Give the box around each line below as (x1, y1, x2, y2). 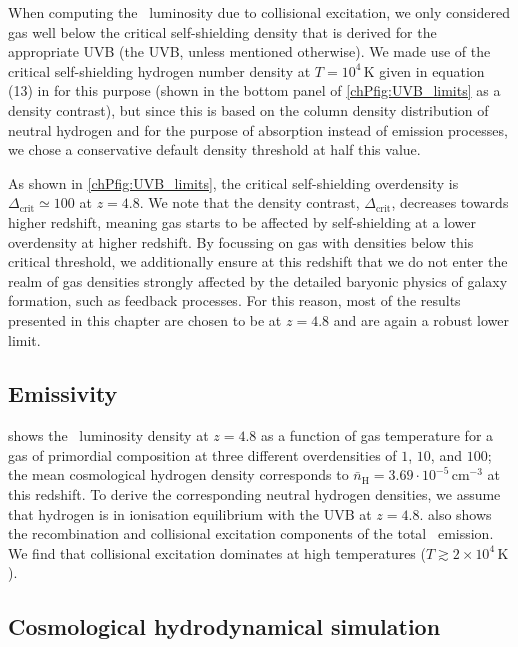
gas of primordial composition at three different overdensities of (8, 444, 397, 465)
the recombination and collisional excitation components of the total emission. (8, 523, 494, 544)
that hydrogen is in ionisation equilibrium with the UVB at (8, 503, 372, 524)
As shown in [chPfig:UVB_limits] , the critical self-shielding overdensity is (8, 172, 459, 193)
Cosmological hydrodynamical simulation (8, 611, 441, 642)
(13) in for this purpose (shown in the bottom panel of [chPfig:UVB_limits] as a (8, 80, 501, 101)
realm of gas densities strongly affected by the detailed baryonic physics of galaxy (8, 270, 508, 291)
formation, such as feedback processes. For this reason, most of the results (8, 290, 461, 311)
